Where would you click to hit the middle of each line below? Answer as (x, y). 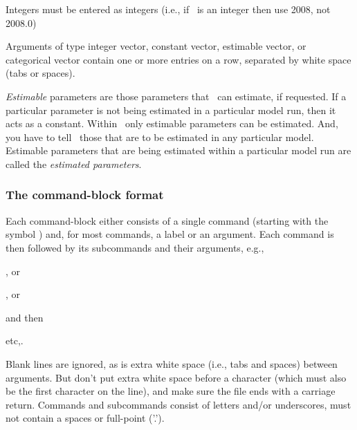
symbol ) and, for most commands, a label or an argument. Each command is (170, 234)
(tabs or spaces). (40, 73)
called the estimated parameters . (74, 163)
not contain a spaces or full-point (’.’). (85, 418)
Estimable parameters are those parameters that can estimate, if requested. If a (176, 96)
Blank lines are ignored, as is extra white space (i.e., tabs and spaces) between (172, 363)
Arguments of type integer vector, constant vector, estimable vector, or (156, 46)
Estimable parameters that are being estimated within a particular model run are (178, 150)
